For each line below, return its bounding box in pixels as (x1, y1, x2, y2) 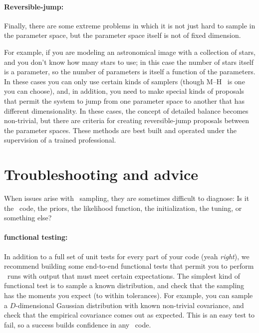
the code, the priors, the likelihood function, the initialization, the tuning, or (4, 202, 242, 213)
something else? (4, 212, 52, 223)
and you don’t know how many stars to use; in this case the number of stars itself (4, 56, 254, 67)
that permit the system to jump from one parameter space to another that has (4, 95, 245, 106)
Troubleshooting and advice (4, 164, 199, 184)
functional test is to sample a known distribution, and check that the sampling (4, 280, 245, 291)
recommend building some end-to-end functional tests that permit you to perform (4, 261, 254, 271)
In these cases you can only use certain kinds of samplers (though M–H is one (4, 76, 245, 86)
